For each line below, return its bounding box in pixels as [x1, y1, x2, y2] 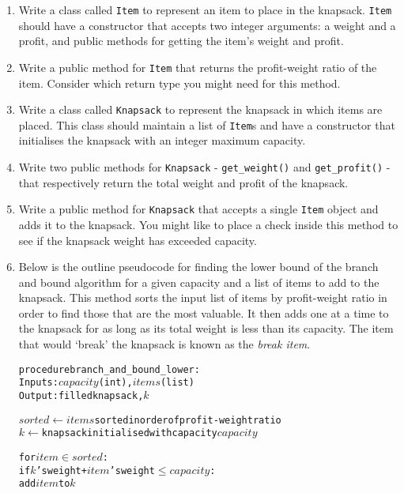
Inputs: [18, 377, 59, 389]
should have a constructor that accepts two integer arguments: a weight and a [18, 17, 396, 33]
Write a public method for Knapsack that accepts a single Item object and [18, 201, 379, 217]
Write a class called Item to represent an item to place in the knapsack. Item [18, 2, 392, 17]
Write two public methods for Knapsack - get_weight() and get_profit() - [18, 159, 391, 175]
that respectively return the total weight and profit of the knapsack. [18, 174, 349, 190]
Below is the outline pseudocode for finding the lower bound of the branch [18, 258, 379, 275]
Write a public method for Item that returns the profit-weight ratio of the [18, 58, 377, 75]
